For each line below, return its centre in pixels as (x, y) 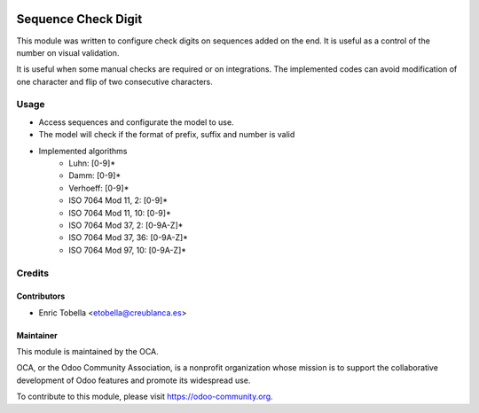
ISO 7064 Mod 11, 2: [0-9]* (118, 200)
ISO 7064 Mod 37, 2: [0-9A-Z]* (126, 225)
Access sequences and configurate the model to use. (136, 122)
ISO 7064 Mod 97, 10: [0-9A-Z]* (127, 250)
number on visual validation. (68, 52)
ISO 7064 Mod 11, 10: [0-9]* (120, 213)
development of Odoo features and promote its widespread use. (133, 380)
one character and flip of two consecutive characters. (114, 82)
